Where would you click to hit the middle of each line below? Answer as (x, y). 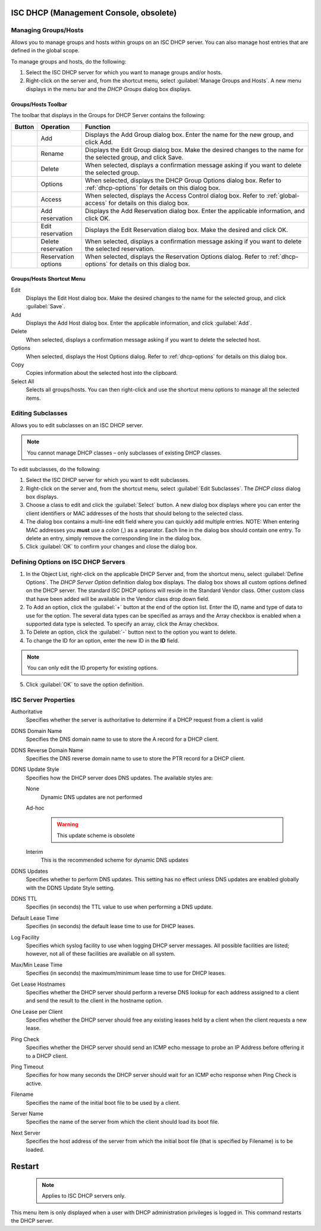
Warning (67, 825)
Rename (52, 154)
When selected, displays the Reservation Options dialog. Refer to (176, 256)
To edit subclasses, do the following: (56, 469)
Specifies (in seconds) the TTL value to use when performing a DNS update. (119, 907)
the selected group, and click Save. (134, 157)
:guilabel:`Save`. (45, 306)
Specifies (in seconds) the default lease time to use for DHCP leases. (111, 926)
